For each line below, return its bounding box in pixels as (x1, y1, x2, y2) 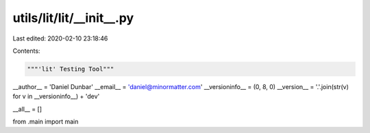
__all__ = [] (12, 105, 42, 113)
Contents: (12, 47, 40, 55)
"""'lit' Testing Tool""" (27, 65, 114, 73)
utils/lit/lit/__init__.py (12, 10, 134, 25)
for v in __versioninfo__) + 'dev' (12, 93, 100, 101)
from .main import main (12, 117, 79, 126)
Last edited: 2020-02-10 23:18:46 (12, 34, 108, 43)
